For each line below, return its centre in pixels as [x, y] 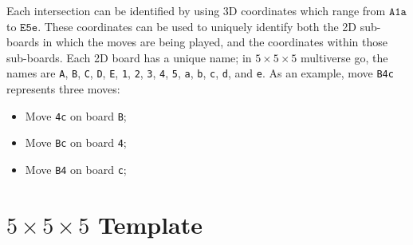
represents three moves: [63, 89]
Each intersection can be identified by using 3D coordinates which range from [196, 10]
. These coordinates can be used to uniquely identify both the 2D [197, 26]
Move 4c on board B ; [76, 115]
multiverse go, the [344, 57]
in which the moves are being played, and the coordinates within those [215, 42]
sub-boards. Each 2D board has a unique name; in [129, 57]
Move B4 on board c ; [76, 169]
